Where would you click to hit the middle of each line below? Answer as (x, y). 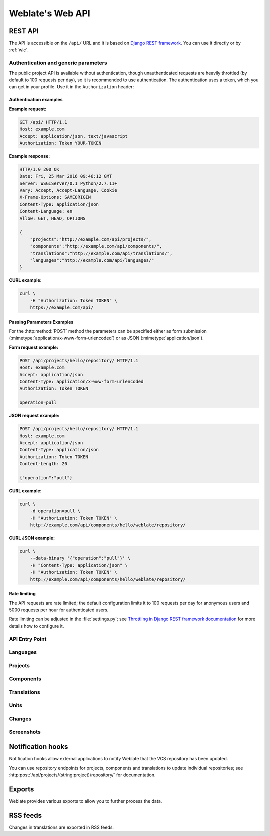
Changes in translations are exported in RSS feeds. (62, 827)
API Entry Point (28, 639)
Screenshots (25, 732)
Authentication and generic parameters (58, 63)
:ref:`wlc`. (19, 50)
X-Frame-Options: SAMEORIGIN (55, 197)
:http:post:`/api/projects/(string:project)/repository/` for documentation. (82, 775)
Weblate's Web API (50, 13)
